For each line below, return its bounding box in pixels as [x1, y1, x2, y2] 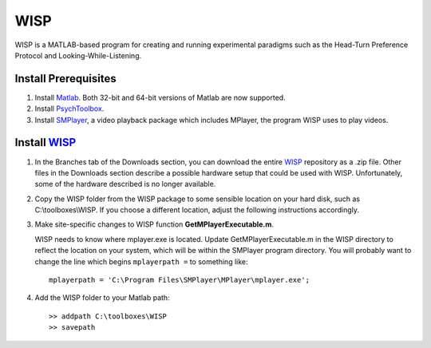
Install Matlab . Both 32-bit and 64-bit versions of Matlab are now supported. [34, 93, 287, 102]
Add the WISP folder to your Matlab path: [34, 293, 171, 303]
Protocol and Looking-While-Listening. [14, 50, 142, 60]
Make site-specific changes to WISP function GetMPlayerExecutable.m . [34, 219, 275, 229]
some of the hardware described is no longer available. [34, 180, 216, 189]
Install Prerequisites [14, 72, 117, 85]
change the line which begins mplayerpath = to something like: [34, 256, 248, 267]
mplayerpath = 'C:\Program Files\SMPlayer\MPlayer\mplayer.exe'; [49, 275, 310, 285]
